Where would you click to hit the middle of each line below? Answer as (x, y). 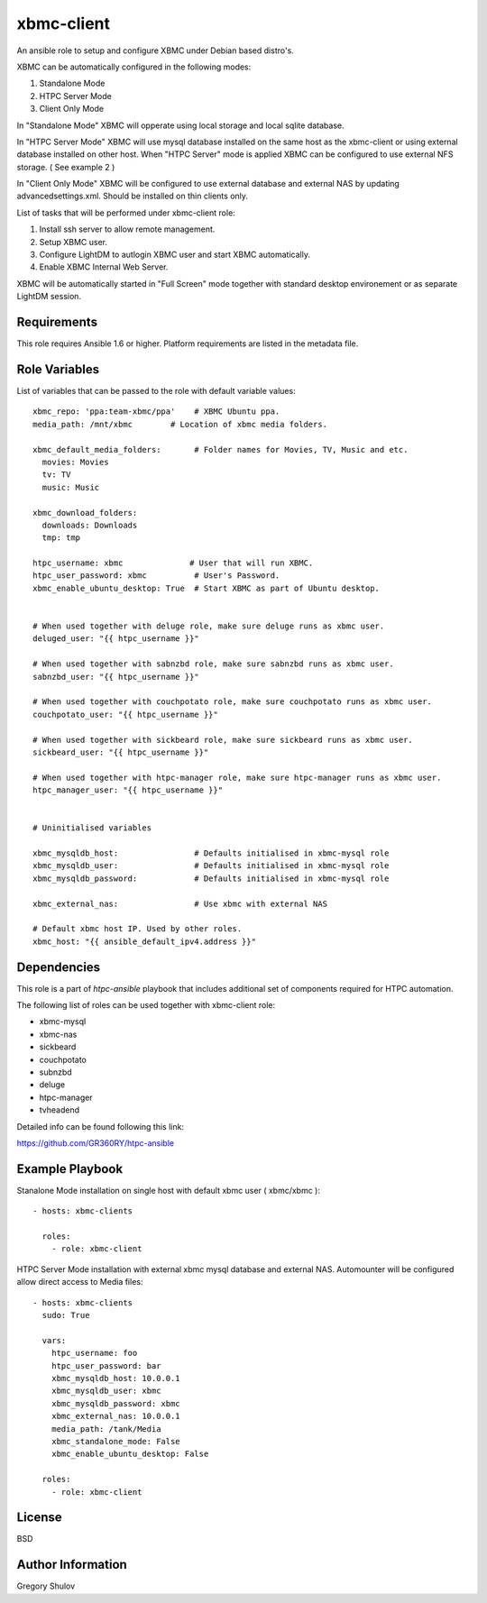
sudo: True (66, 1315)
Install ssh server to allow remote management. (127, 229)
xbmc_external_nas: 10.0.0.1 (115, 1416)
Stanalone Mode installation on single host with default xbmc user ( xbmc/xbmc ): (168, 1190)
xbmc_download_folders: (85, 513)
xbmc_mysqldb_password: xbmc (115, 1403)
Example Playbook (70, 1169)
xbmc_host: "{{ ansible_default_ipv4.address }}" (145, 941)
